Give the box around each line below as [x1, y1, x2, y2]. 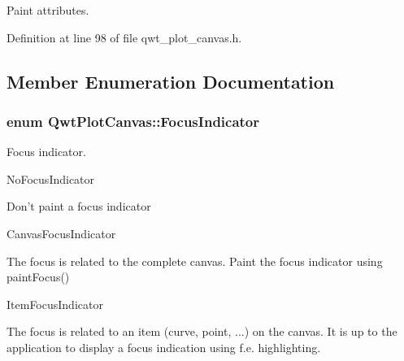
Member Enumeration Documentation [7, 68, 335, 94]
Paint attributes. [7, 2, 89, 18]
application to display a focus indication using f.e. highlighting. [7, 338, 321, 355]
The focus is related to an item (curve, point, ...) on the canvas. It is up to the [7, 323, 397, 340]
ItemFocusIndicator [7, 295, 103, 312]
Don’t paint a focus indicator [7, 198, 151, 215]
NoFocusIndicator [7, 170, 95, 187]
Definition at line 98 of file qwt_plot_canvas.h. [7, 28, 242, 46]
